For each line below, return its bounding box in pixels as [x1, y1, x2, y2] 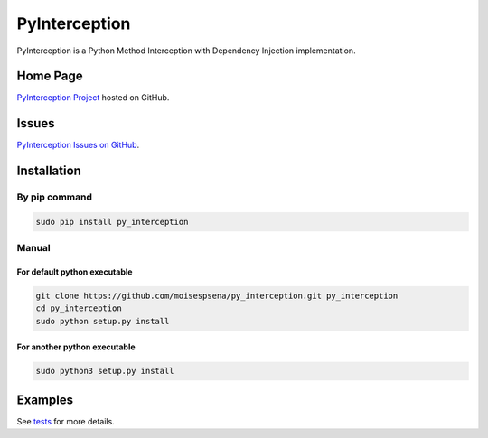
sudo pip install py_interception [35, 217, 189, 227]
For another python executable [16, 341, 136, 352]
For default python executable [16, 266, 133, 277]
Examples [16, 392, 74, 407]
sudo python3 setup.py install [35, 366, 175, 377]
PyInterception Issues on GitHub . [16, 140, 140, 151]
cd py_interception [35, 303, 122, 313]
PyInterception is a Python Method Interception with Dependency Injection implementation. [16, 45, 356, 56]
